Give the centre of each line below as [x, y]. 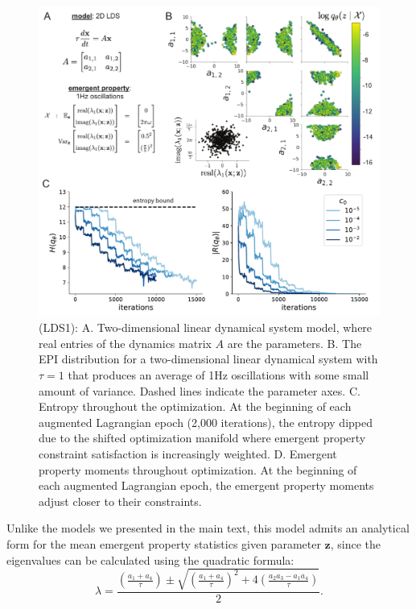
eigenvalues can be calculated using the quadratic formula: [150, 559]
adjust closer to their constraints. [120, 501]
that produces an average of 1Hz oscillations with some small [218, 375]
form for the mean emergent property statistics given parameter [164, 543]
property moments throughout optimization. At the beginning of [198, 469]
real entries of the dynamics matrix [125, 343]
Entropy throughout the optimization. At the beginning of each [195, 406]
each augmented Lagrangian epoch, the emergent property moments [206, 485]
